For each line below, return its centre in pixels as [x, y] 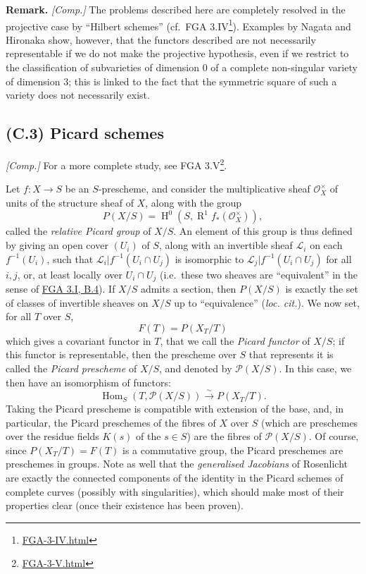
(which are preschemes [310, 422]
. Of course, [334, 436]
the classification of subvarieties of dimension [102, 67]
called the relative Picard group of [78, 231]
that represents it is [291, 354]
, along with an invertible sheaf [226, 245]
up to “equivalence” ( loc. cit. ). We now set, [267, 302]
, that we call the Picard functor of [235, 340]
